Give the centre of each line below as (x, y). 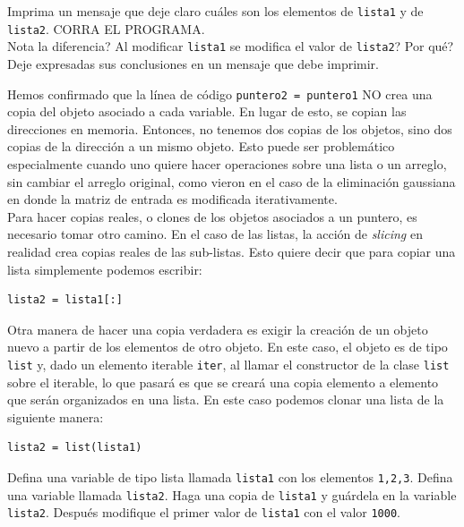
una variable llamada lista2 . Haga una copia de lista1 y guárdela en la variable (232, 494)
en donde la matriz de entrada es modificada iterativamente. (172, 199)
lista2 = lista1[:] (65, 300)
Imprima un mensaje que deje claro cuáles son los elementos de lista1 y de (215, 11)
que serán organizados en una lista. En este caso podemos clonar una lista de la (226, 399)
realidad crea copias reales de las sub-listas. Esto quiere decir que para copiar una (232, 251)
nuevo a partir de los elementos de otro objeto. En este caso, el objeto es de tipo (228, 347)
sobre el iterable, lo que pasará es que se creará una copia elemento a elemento (223, 382)
